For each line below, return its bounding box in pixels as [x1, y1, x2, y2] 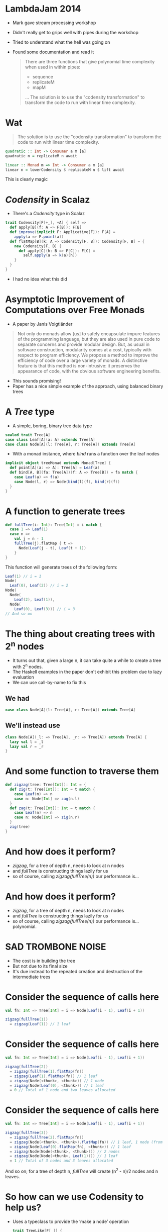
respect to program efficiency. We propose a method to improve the [17, 352, 158, 358]
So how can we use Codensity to [5, 1191, 144, 1203]
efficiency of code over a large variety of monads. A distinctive [17, 357, 148, 363]
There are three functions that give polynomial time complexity [25, 58, 155, 64]
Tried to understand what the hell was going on [12, 39, 110, 45]
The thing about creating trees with [5, 628, 155, 639]
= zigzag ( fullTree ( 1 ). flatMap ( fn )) [10, 1069, 84, 1074]
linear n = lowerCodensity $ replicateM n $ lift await [5, 167, 124, 172]
